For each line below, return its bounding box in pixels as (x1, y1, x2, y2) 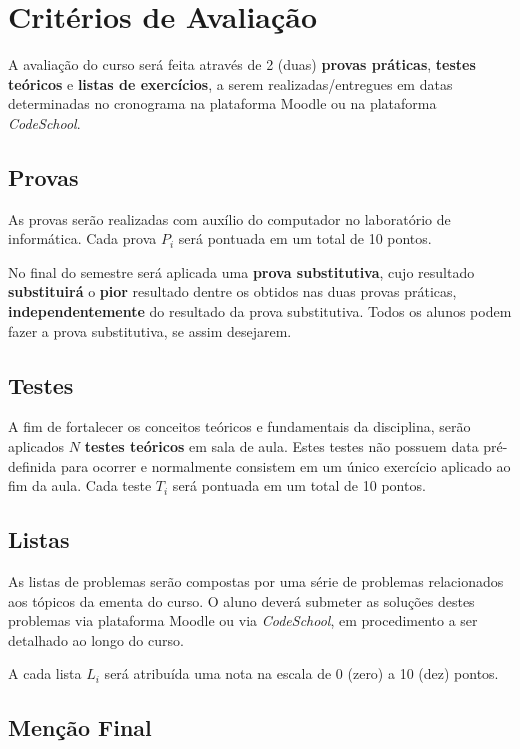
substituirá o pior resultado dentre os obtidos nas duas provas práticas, (8, 281, 457, 302)
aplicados (8, 436, 65, 457)
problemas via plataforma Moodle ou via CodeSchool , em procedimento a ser (8, 610, 478, 631)
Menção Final (8, 712, 152, 743)
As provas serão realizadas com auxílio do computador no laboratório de (8, 208, 451, 229)
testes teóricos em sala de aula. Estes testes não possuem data (84, 436, 479, 457)
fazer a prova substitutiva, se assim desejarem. (8, 320, 292, 341)
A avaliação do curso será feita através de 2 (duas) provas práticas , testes (8, 54, 476, 75)
